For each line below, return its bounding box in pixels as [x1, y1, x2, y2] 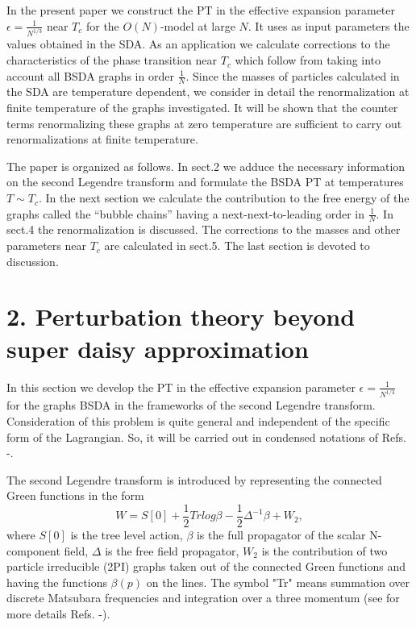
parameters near [6, 237, 86, 254]
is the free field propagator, [105, 542, 239, 559]
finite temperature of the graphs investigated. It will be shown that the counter [6, 99, 398, 116]
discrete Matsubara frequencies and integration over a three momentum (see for [6, 589, 400, 606]
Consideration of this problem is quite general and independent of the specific [6, 413, 390, 430]
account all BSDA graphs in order [6, 67, 174, 84]
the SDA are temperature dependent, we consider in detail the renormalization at [6, 83, 410, 100]
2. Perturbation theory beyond [6, 300, 356, 333]
